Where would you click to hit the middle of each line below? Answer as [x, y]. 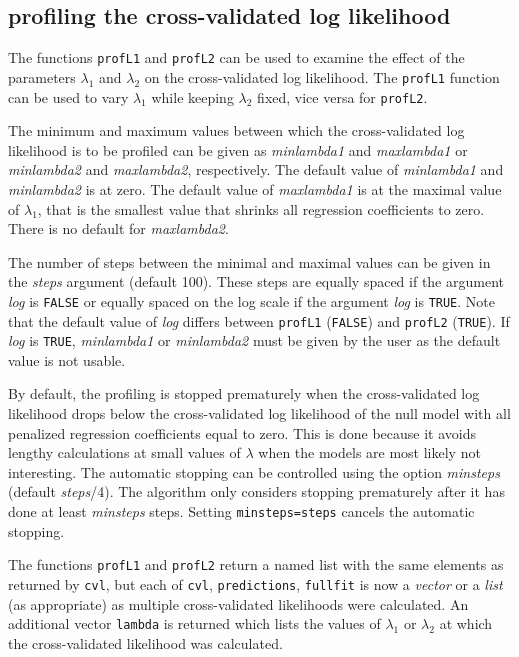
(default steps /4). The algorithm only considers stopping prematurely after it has [256, 491]
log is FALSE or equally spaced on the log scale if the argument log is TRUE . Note [251, 300]
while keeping [192, 96]
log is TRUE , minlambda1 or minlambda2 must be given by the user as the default [254, 340]
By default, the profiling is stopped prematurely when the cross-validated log [244, 393]
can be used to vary [68, 96]
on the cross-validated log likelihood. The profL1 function [322, 76]
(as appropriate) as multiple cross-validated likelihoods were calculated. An [238, 603]
